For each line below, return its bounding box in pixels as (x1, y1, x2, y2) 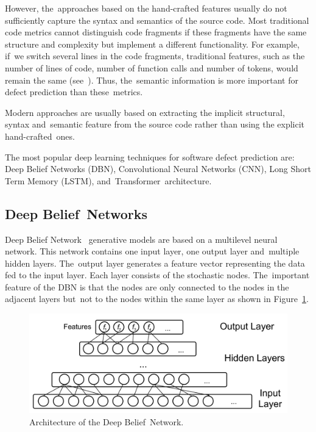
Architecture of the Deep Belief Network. (29, 415, 184, 428)
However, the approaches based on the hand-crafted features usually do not (5, 2, 287, 14)
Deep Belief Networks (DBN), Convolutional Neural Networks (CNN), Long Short (5, 162, 311, 175)
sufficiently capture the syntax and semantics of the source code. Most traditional (5, 13, 309, 26)
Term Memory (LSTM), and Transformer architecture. (5, 174, 212, 187)
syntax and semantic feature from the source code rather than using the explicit (5, 118, 305, 131)
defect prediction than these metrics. (5, 85, 143, 98)
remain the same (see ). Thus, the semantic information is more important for (5, 73, 298, 86)
